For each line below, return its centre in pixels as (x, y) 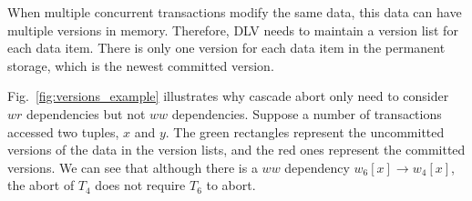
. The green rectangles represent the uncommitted (305, 131)
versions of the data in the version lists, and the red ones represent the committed (236, 150)
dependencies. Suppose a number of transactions (307, 113)
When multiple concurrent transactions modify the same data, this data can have (235, 12)
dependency (317, 167)
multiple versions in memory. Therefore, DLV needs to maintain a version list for (233, 30)
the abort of (41, 185)
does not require (140, 185)
